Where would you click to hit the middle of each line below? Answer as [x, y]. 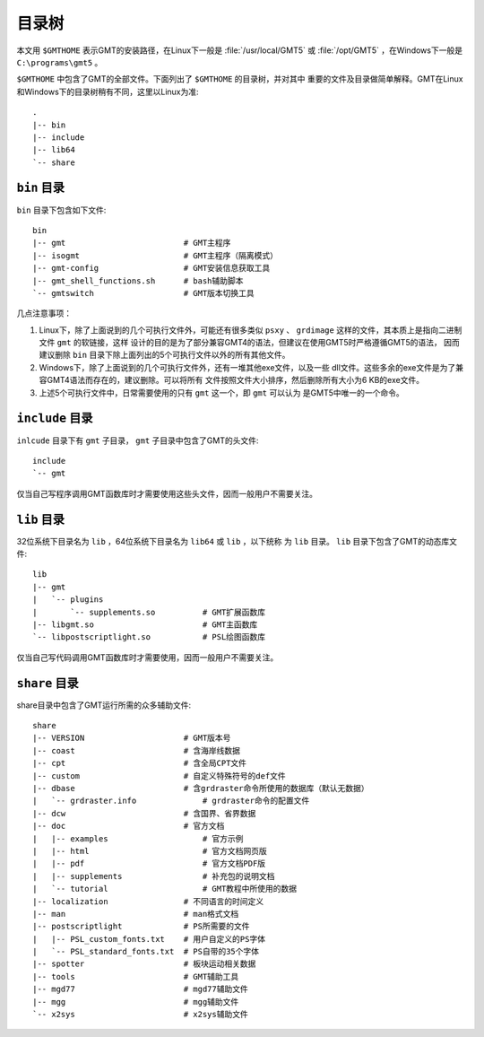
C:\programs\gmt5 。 [60, 62]
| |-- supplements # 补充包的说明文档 [154, 876]
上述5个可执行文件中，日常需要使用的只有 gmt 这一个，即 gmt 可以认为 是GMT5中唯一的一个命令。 [222, 392]
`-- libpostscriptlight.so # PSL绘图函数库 [149, 637]
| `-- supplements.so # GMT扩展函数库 [149, 612]
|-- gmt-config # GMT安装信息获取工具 [151, 268]
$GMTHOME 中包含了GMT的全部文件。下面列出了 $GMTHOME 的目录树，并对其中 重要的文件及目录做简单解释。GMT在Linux [240, 79]
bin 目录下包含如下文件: [61, 210]
